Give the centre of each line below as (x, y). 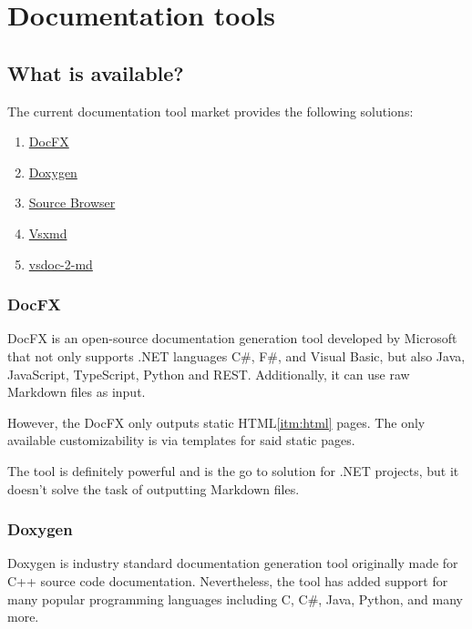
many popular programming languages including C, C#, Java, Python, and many (235, 599)
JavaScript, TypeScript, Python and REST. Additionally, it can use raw (209, 374)
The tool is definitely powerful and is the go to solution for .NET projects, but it (233, 470)
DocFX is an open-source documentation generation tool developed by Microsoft (232, 338)
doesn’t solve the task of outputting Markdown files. (154, 488)
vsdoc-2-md (61, 264)
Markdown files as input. (77, 392)
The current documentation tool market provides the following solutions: (210, 111)
